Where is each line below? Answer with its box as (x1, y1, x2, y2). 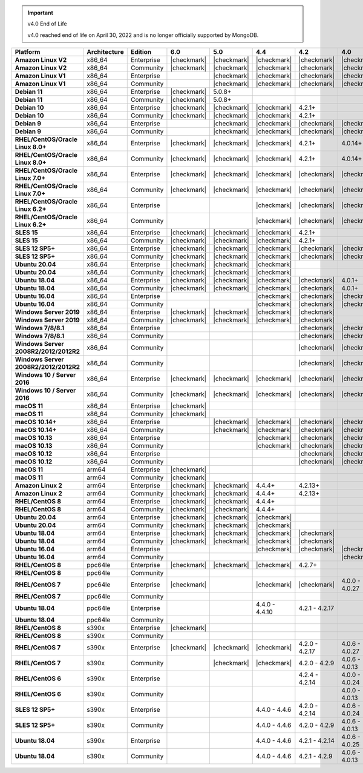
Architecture (87, 48, 124, 56)
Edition (130, 48, 152, 56)
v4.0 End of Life (27, 20, 67, 27)
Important (27, 9, 54, 16)
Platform (15, 48, 41, 56)
